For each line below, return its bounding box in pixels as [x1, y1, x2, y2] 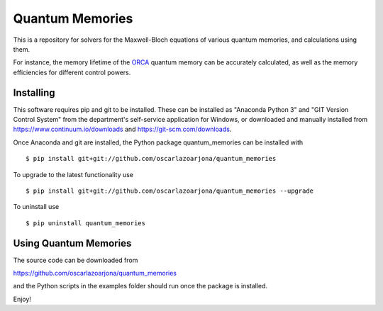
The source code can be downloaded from [13, 256, 138, 264]
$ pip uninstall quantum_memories [26, 219, 145, 227]
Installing [13, 86, 56, 98]
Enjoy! [13, 295, 32, 303]
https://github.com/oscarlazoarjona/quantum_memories [13, 269, 177, 278]
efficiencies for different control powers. [13, 68, 131, 77]
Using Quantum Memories [13, 237, 132, 249]
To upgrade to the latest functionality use [13, 170, 134, 179]
